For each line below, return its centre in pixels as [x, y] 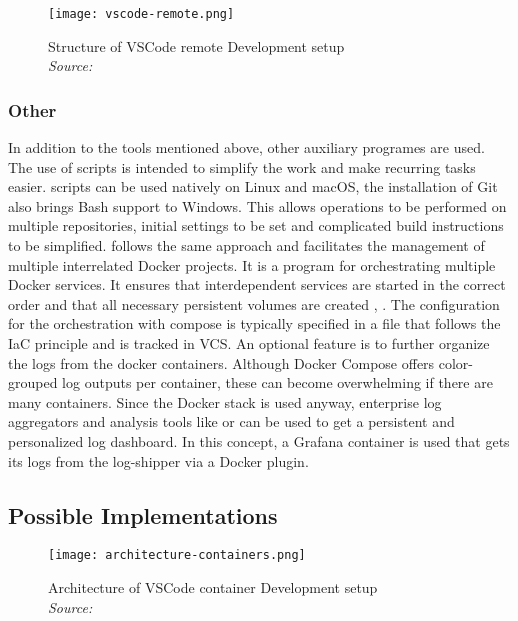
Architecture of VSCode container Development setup [213, 587]
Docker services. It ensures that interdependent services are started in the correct [257, 284]
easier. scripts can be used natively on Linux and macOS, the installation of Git [253, 186]
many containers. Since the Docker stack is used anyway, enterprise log [225, 401]
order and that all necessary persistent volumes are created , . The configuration [254, 303]
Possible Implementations [143, 514]
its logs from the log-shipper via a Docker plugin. [158, 460]
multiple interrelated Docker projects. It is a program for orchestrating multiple [252, 264]
